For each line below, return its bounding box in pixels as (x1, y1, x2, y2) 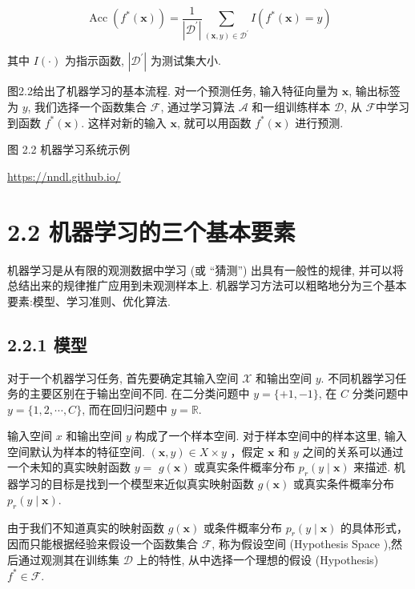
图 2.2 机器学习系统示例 (7, 141, 131, 158)
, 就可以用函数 (176, 114, 252, 130)
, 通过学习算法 (160, 98, 235, 115)
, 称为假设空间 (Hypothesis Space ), (212, 535, 392, 552)
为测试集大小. (150, 52, 221, 69)
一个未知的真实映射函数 (7, 459, 131, 475)
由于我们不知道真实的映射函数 (7, 519, 164, 535)
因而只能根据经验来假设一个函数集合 (7, 535, 198, 552)
